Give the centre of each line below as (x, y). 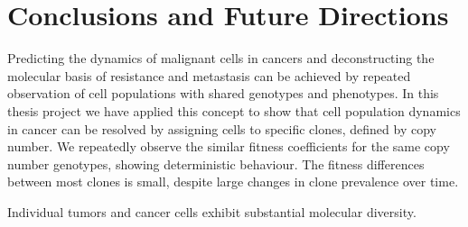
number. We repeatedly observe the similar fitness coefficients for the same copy (229, 146)
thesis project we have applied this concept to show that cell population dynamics (234, 110)
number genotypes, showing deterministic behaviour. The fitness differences (216, 163)
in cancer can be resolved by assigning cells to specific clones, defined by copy (222, 128)
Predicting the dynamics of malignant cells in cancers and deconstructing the (221, 58)
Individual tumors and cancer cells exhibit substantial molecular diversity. (212, 211)
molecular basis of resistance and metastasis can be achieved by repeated (209, 75)
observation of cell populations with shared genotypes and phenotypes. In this (223, 93)
